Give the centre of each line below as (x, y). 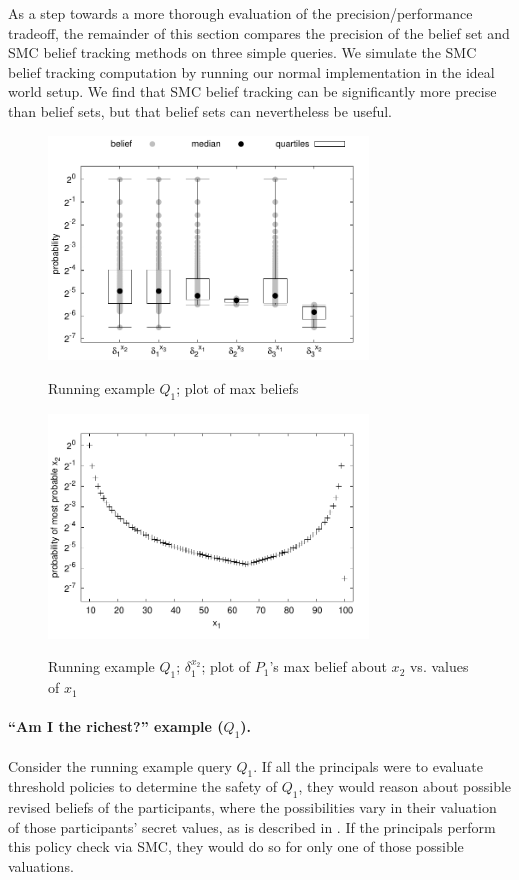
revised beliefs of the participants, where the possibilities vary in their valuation (252, 807)
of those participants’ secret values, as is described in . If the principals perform (252, 826)
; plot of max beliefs (237, 388)
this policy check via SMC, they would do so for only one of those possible (236, 846)
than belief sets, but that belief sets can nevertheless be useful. (200, 110)
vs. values (439, 666)
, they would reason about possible (405, 786)
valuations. (41, 866)
